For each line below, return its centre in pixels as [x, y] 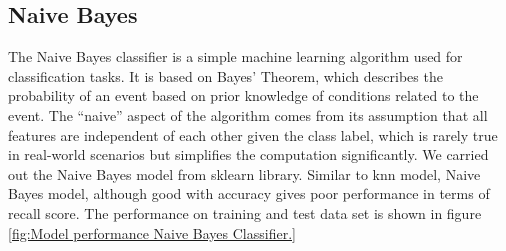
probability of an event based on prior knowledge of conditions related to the [243, 95]
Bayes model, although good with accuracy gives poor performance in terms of [249, 193]
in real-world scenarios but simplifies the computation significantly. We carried [248, 154]
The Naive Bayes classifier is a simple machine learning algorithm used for [235, 56]
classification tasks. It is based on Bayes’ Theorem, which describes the [225, 75]
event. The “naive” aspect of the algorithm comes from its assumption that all [248, 114]
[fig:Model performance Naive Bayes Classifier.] [152, 232]
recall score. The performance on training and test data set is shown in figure [245, 212]
